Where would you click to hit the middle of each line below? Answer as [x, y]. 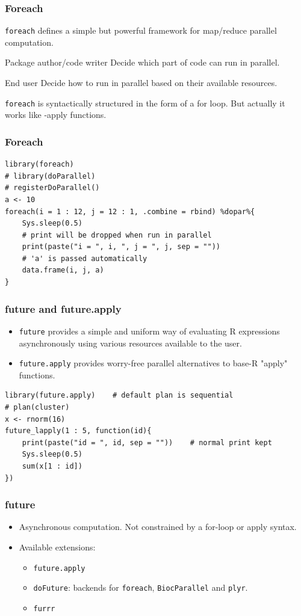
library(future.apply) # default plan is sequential [119, 396]
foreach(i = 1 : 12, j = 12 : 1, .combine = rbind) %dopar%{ [130, 211]
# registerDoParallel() [52, 188]
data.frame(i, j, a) [63, 270]
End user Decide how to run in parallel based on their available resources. [141, 83]
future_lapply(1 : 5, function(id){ [78, 431]
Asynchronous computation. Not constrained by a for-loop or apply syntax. [158, 527]
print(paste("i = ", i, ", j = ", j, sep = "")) [121, 247]
